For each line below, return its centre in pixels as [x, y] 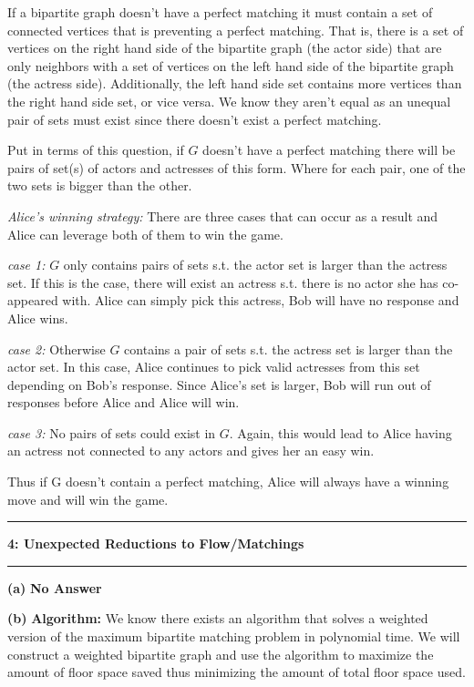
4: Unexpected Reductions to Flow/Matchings [156, 543]
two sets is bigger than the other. [100, 185]
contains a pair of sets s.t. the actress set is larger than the [289, 349]
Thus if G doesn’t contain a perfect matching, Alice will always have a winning [228, 482]
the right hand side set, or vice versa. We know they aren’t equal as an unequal [229, 101]
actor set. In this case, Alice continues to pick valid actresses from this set [214, 367]
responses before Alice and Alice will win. [124, 402]
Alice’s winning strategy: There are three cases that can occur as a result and [223, 215]
